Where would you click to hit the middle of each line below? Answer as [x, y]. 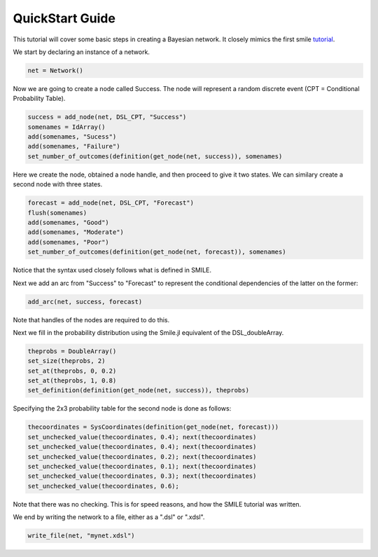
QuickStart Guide [64, 18]
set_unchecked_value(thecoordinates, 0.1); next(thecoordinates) [142, 466]
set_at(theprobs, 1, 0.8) [72, 381]
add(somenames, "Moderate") [76, 232]
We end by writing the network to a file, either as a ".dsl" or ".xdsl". [109, 517]
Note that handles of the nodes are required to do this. [91, 319]
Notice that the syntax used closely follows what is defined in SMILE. [112, 270]
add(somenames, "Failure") [74, 146]
